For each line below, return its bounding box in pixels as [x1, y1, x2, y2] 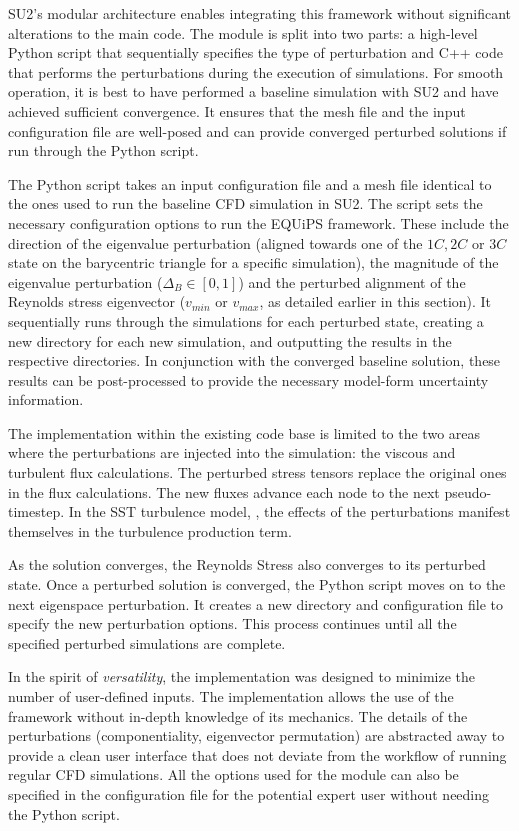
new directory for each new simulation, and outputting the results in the [8, 330, 452, 351]
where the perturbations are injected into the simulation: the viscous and [8, 442, 456, 463]
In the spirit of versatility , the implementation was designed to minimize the [8, 666, 475, 687]
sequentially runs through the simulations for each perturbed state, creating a [8, 310, 484, 331]
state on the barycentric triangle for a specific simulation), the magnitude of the [8, 252, 499, 273]
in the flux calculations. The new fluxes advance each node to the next [8, 481, 440, 502]
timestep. [8, 501, 65, 522]
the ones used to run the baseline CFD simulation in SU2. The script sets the [8, 193, 483, 214]
